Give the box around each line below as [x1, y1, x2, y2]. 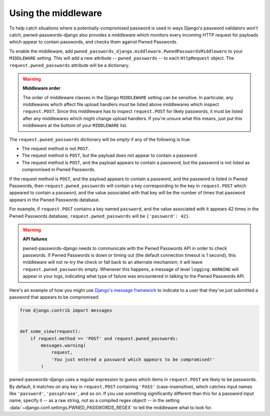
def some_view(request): [19, 328, 81, 334]
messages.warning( [40, 342, 86, 348]
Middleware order [22, 85, 61, 91]
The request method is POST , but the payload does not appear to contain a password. [21, 153, 198, 159]
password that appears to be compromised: [9, 294, 99, 300]
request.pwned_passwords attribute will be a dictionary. [9, 62, 130, 68]
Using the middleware [9, 8, 102, 19]
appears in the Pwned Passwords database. [9, 197, 100, 203]
